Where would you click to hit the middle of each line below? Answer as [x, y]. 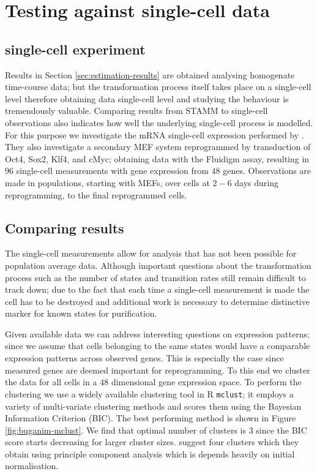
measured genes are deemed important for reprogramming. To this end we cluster [158, 370]
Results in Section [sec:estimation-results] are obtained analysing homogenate [150, 74]
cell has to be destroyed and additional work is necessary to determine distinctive [157, 301]
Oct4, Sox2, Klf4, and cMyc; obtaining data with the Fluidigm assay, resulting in [157, 158]
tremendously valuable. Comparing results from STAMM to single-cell [136, 111]
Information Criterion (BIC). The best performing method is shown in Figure [151, 418]
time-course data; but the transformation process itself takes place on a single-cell [158, 87]
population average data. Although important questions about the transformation [158, 265]
